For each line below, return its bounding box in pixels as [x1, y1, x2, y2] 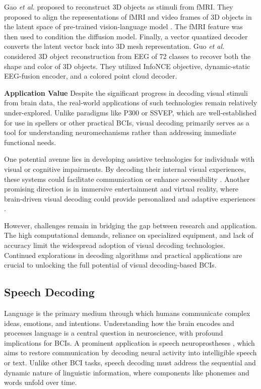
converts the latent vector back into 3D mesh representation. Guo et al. [4, 41, 225, 51]
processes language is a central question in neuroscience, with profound [4, 328, 223, 338]
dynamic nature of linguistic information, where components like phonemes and [4, 367, 249, 377]
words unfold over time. [4, 377, 77, 387]
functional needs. [4, 137, 56, 147]
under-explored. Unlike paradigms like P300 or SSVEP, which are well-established [4, 107, 257, 117]
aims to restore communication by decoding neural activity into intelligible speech [4, 347, 257, 358]
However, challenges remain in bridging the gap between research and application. [4, 220, 257, 230]
